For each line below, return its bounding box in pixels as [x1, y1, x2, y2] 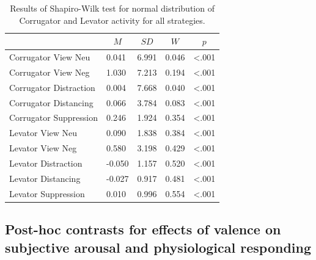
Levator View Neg [9, 142, 77, 154]
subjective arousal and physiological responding [5, 237, 312, 256]
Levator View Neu [9, 126, 78, 139]
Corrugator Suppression [9, 111, 98, 124]
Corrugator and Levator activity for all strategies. [19, 13, 205, 26]
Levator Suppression [9, 187, 85, 200]
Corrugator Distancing [9, 96, 94, 109]
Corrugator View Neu [9, 51, 90, 63]
